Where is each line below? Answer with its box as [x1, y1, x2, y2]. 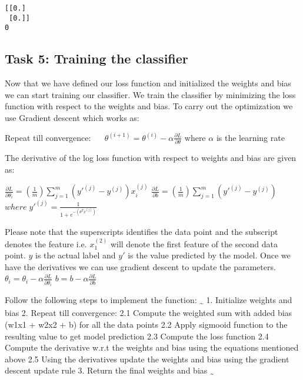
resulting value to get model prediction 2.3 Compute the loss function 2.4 [5, 329, 269, 342]
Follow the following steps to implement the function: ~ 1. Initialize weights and [5, 294, 292, 308]
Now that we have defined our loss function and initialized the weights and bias [5, 77, 291, 89]
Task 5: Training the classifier [5, 49, 188, 68]
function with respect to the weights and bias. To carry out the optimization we [5, 100, 293, 112]
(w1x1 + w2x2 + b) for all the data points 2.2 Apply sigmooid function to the [5, 318, 288, 330]
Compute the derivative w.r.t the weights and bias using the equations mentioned [5, 341, 299, 354]
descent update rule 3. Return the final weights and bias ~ [5, 364, 214, 378]
